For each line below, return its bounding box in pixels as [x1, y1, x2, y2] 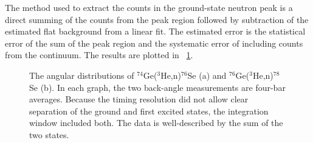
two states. [29, 128, 69, 141]
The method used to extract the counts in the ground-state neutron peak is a [5, 1, 293, 13]
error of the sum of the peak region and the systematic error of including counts [5, 36, 303, 49]
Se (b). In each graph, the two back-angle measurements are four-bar [29, 81, 286, 93]
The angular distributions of [29, 68, 134, 81]
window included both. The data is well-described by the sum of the [29, 116, 283, 129]
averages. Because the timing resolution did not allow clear [29, 93, 249, 105]
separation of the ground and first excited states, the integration [29, 104, 269, 117]
